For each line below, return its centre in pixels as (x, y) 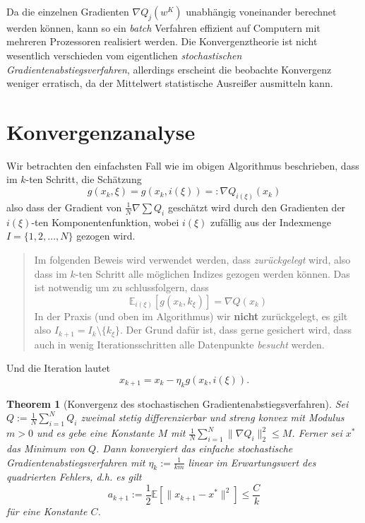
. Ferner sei (317, 433)
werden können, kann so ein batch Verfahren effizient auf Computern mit (163, 27)
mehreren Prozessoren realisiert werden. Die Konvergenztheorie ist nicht (162, 41)
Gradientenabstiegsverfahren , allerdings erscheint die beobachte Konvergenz (169, 69)
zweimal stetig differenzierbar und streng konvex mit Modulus (213, 417)
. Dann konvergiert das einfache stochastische (195, 448)
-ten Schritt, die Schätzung (84, 179)
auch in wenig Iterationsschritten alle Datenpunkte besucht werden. (179, 344)
